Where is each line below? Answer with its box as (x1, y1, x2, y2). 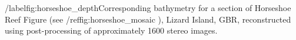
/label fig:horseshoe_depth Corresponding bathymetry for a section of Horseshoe (5, 2, 291, 13)
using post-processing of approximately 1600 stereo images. (5, 24, 218, 37)
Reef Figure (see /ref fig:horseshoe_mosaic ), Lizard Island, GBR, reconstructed (5, 13, 291, 25)
